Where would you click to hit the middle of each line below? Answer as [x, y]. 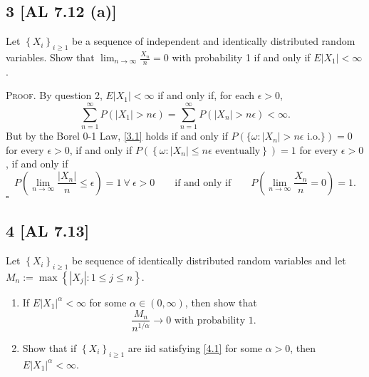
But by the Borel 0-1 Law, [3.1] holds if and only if [117, 136]
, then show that [221, 302]
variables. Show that [50, 57]
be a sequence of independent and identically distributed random [213, 41]
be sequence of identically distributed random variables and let [209, 260]
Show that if [50, 347]
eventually [238, 151]
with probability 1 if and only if [241, 57]
